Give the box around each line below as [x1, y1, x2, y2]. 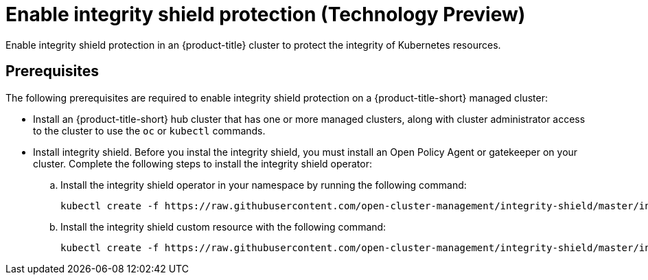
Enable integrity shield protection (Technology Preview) [5, 3, 526, 26]
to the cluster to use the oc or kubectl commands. [33, 124, 266, 137]
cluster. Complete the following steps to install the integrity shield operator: [33, 157, 373, 170]
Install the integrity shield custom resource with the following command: [60, 220, 386, 233]
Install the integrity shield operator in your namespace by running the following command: [60, 178, 467, 191]
